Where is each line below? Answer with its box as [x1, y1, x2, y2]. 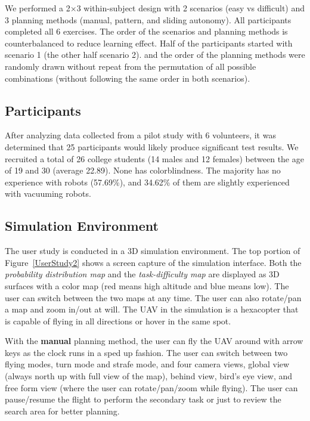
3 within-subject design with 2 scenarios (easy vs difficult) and [76, 2, 305, 14]
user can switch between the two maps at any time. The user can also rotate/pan [5, 291, 302, 304]
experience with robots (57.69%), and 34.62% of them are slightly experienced [5, 175, 290, 188]
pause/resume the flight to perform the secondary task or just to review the [5, 393, 281, 405]
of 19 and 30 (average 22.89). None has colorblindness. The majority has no [5, 164, 281, 177]
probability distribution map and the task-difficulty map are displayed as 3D [5, 268, 280, 280]
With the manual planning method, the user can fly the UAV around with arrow [5, 335, 303, 347]
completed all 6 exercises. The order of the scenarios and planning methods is [5, 25, 288, 38]
